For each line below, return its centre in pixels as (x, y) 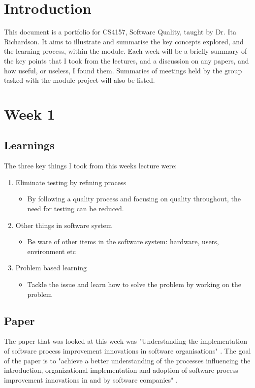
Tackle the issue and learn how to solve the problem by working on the (134, 284)
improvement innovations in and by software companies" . (91, 379)
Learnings (29, 145)
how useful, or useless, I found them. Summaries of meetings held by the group (123, 70)
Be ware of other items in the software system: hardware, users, (123, 242)
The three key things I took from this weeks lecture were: (91, 166)
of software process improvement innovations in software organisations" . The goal (127, 351)
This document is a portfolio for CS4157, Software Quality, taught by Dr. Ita (120, 32)
